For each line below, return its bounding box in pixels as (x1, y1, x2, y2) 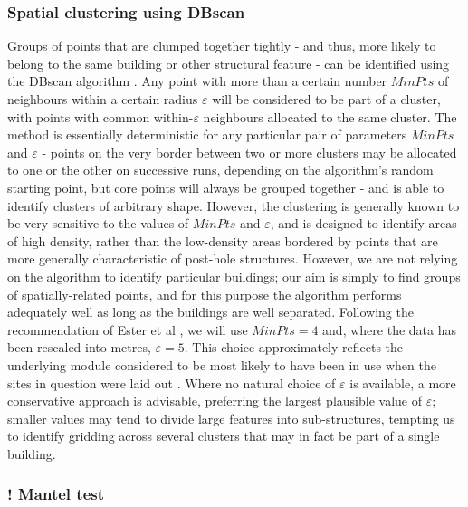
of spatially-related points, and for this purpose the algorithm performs (7, 284, 402, 303)
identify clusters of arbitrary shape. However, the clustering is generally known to (7, 196, 460, 215)
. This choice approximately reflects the (184, 338, 404, 357)
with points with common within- (7, 107, 194, 126)
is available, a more (349, 373, 456, 392)
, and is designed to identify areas (270, 214, 457, 233)
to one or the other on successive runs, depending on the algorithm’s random (7, 160, 434, 179)
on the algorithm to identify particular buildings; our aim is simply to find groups (7, 266, 461, 285)
